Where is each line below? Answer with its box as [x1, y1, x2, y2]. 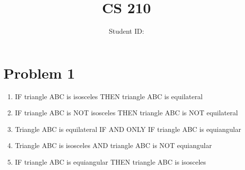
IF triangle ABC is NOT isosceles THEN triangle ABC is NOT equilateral [15, 107, 238, 118]
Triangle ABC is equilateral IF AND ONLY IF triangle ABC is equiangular [15, 124, 241, 134]
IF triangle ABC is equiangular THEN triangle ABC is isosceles [15, 157, 206, 167]
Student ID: [108, 26, 144, 36]
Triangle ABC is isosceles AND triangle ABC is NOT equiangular [15, 140, 212, 150]
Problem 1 [3, 63, 75, 83]
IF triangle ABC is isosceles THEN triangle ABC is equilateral [15, 91, 203, 101]
